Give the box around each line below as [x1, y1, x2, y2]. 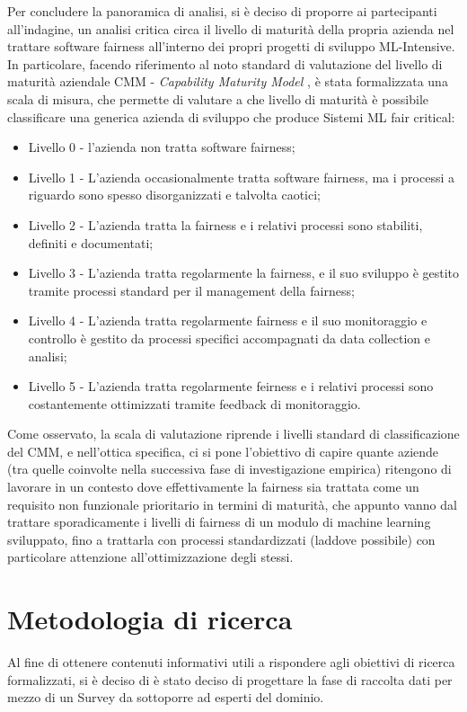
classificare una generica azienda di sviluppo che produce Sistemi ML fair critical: [7, 107, 455, 126]
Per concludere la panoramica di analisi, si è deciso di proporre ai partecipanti [7, 2, 437, 20]
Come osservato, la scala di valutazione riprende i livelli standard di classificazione [7, 424, 460, 443]
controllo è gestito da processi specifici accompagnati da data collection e [28, 328, 430, 347]
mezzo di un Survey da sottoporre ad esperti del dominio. [7, 688, 324, 707]
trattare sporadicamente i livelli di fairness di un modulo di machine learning [7, 512, 431, 531]
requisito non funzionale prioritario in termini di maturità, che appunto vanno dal [7, 494, 457, 513]
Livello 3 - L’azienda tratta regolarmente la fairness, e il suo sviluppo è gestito [28, 263, 460, 282]
